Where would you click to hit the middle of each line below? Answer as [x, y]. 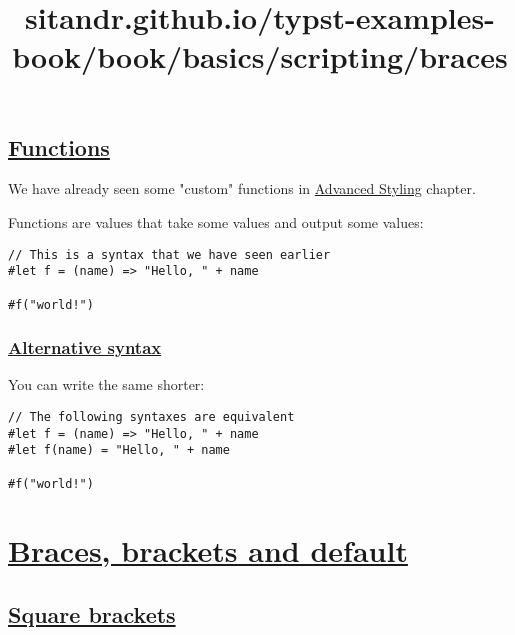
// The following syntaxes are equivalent [151, 417]
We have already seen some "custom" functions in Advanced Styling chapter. [242, 188]
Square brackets [92, 614]
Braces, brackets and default [208, 550]
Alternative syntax [85, 347]
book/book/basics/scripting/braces [260, 56]
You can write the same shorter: [106, 384]
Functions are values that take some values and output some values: [216, 221]
